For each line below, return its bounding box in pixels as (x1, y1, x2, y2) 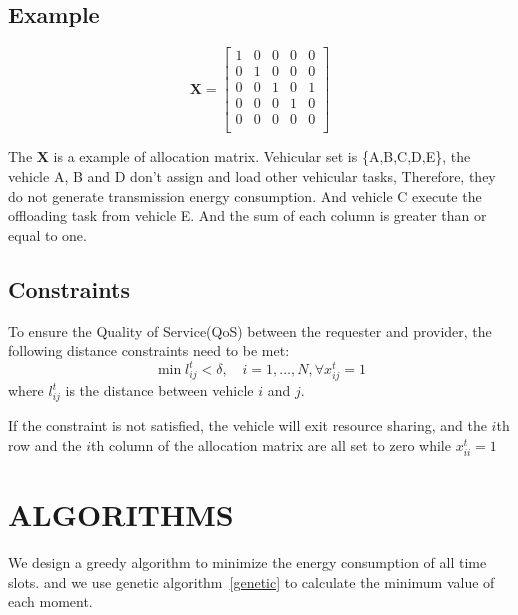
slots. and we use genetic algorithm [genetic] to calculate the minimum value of (8, 571, 495, 592)
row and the (8, 434, 82, 455)
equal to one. (8, 224, 87, 245)
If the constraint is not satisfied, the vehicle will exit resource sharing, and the (8, 415, 487, 436)
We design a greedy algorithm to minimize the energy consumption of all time (8, 552, 487, 573)
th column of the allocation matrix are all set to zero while (91, 434, 451, 455)
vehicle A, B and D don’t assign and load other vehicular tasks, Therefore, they (8, 165, 496, 186)
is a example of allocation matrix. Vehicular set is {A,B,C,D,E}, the (53, 146, 471, 167)
